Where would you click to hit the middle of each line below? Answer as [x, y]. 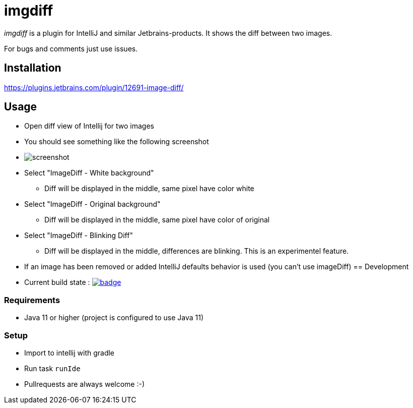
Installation [33, 68]
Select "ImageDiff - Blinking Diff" [79, 236]
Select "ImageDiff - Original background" [92, 204]
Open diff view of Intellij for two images [89, 126]
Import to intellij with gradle [70, 353]
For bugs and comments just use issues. [71, 48]
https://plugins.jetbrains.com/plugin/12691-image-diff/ [94, 87]
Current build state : [57, 282]
